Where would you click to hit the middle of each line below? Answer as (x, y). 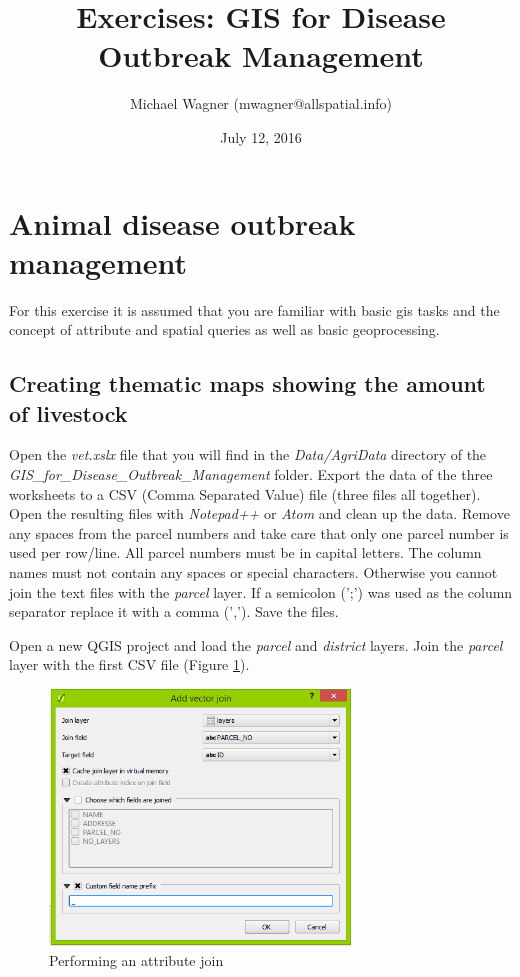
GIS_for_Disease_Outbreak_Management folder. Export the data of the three (251, 474)
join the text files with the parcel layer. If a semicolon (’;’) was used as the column (261, 591)
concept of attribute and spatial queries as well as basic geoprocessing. (224, 329)
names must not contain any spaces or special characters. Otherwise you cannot (253, 571)
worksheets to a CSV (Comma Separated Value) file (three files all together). (245, 493)
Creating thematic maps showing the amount (247, 383)
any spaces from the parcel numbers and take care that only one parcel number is (259, 532)
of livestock (68, 412)
